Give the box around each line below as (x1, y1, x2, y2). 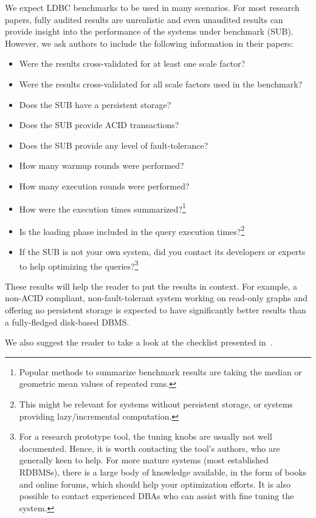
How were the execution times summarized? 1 (19, 200, 186, 215)
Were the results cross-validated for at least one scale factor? (19, 57, 246, 70)
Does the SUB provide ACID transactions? (19, 118, 179, 131)
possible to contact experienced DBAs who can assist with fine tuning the (19, 489, 294, 502)
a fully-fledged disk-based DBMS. (5, 315, 129, 328)
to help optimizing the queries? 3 (19, 257, 139, 272)
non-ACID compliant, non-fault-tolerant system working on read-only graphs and (5, 291, 308, 304)
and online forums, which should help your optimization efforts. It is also (19, 477, 290, 490)
